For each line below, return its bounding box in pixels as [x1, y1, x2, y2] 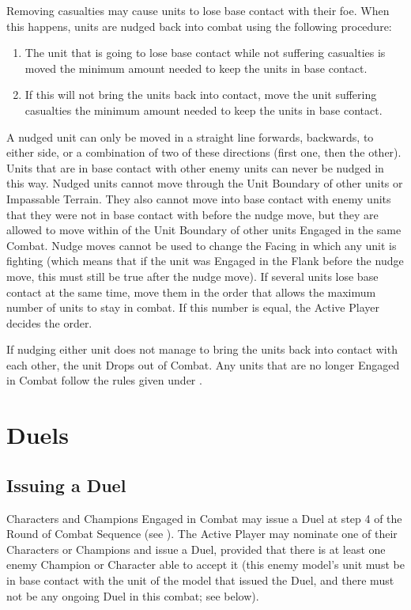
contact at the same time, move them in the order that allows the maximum [6, 283, 376, 300]
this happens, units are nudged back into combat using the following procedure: [6, 17, 392, 34]
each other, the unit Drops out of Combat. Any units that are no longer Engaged [6, 356, 400, 373]
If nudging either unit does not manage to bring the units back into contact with [6, 341, 398, 358]
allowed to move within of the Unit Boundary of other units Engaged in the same [6, 222, 402, 238]
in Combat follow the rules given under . [6, 372, 202, 388]
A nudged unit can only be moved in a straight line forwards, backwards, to [6, 128, 374, 145]
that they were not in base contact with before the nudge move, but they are [6, 206, 379, 222]
